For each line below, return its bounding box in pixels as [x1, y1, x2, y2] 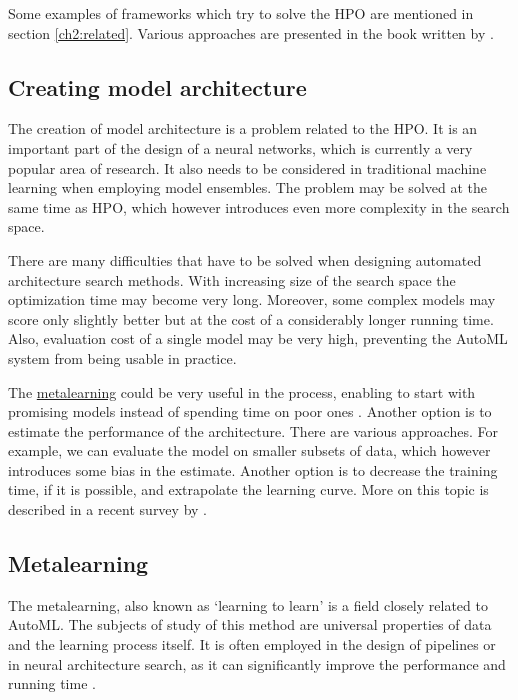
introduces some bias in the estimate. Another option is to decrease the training [8, 459, 498, 480]
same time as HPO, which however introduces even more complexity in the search [8, 196, 510, 217]
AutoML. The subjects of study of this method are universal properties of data [8, 614, 492, 635]
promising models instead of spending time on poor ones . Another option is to [8, 401, 492, 422]
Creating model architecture [8, 71, 307, 102]
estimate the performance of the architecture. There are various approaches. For [8, 420, 498, 441]
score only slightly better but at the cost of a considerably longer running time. [8, 308, 494, 329]
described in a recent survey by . [8, 499, 207, 520]
